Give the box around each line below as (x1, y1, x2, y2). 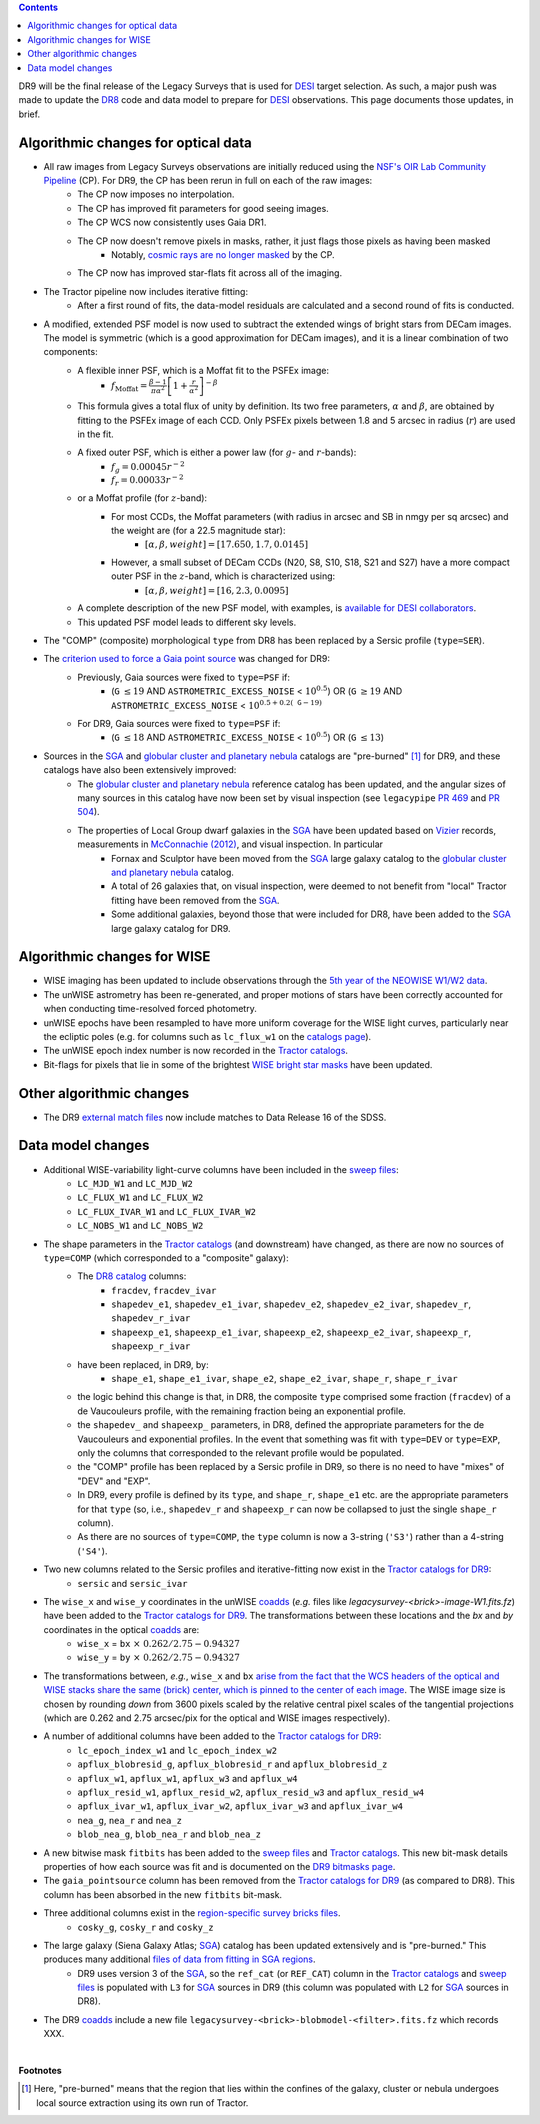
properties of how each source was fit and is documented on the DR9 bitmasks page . (43, 1860, 396, 1872)
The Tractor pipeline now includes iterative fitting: (43, 285, 249, 297)
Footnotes (18, 2065, 62, 2077)
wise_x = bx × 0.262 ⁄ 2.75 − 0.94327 (77, 1638, 240, 1650)
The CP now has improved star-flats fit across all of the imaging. (77, 267, 343, 279)
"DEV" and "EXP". (77, 1475, 151, 1487)
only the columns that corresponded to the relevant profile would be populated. (77, 1447, 405, 1459)
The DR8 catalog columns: (77, 1270, 187, 1282)
